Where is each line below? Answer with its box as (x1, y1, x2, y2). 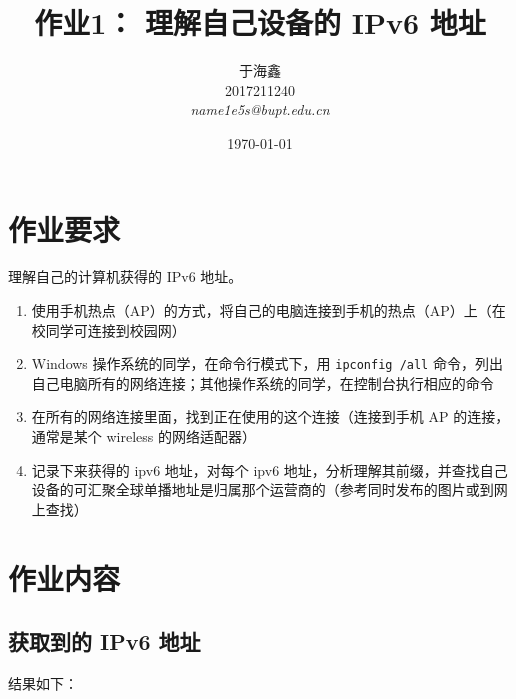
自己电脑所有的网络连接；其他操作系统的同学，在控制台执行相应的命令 (31, 372, 494, 393)
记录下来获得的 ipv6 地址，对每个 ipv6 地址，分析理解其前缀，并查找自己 (31, 459, 508, 480)
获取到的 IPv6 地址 (8, 626, 201, 657)
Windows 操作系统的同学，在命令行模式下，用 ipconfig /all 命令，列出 (31, 353, 503, 374)
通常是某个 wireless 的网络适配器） (31, 426, 256, 447)
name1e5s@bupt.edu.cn (190, 99, 330, 120)
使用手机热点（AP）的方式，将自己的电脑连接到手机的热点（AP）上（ (31, 300, 492, 321)
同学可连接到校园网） (45, 319, 186, 340)
